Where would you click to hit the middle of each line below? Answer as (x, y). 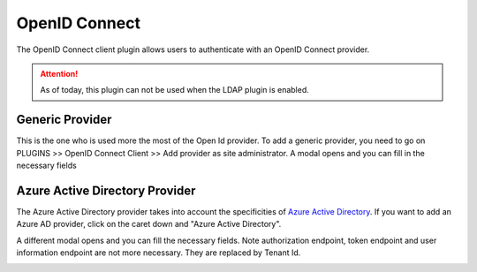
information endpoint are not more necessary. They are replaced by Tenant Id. (159, 253)
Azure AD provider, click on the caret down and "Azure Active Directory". (149, 224)
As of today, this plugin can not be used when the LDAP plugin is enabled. (174, 90)
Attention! (59, 73)
